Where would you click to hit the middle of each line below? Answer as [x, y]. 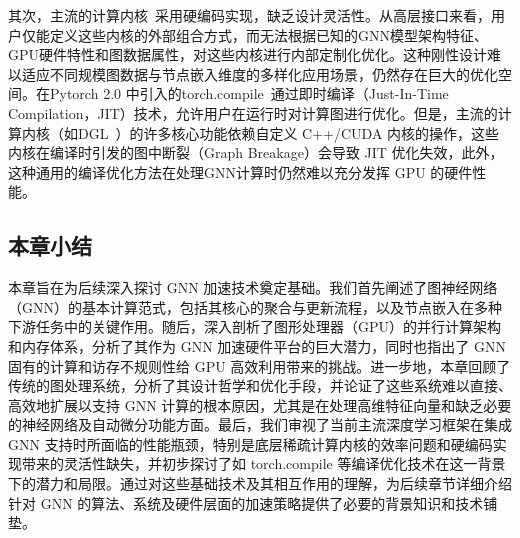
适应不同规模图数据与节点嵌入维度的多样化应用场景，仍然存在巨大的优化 [259, 73]
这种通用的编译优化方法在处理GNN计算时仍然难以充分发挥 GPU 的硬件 [240, 171]
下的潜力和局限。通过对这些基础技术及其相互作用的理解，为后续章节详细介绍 [260, 483]
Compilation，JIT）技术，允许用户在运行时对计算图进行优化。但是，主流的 [253, 112]
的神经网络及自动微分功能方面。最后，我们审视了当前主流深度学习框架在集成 [260, 424]
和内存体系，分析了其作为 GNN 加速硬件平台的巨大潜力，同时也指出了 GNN [257, 345]
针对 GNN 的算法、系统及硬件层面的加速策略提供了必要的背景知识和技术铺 [253, 502]
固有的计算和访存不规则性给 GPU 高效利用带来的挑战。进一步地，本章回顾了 [259, 365]
